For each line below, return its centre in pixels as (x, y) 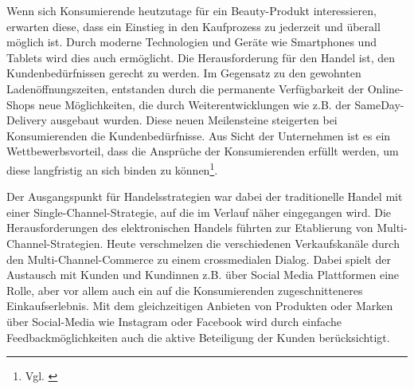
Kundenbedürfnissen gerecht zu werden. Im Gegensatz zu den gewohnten (184, 73)
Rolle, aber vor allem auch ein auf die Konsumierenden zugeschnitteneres (185, 290)
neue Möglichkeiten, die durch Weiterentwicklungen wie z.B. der (195, 104)
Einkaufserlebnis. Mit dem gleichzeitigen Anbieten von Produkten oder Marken (200, 306)
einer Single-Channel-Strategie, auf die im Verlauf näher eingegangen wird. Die (199, 212)
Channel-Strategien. (55, 243)
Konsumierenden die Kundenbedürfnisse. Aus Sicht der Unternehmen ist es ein (199, 135)
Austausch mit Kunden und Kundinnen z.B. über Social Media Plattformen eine (203, 275)
